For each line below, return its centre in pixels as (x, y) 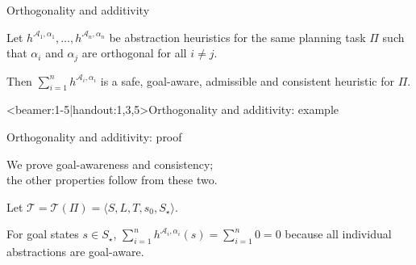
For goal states (43, 234)
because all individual (338, 234)
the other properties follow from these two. (112, 180)
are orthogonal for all (134, 53)
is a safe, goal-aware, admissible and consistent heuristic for (248, 80)
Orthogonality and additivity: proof (94, 137)
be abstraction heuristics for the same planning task (237, 37)
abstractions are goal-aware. (75, 252)
